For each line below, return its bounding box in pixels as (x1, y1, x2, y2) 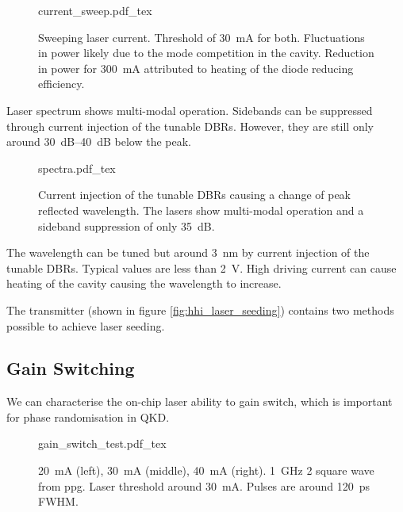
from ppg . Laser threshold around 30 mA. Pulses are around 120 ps (38, 477, 370, 494)
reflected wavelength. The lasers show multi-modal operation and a (38, 201, 364, 218)
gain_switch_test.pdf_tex (38, 435, 167, 452)
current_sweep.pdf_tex (38, 2, 152, 18)
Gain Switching (6, 356, 135, 380)
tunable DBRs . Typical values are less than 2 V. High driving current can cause (6, 259, 397, 276)
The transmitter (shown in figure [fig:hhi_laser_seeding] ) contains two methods (6, 301, 394, 318)
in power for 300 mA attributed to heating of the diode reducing (38, 59, 354, 76)
